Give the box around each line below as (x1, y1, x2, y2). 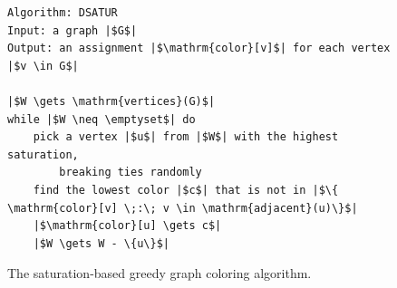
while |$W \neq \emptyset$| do (7, 112, 196, 126)
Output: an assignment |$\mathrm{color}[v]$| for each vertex (7, 42, 391, 55)
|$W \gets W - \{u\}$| (33, 236, 169, 250)
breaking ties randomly (59, 166, 202, 179)
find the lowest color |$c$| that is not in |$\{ (33, 183, 339, 197)
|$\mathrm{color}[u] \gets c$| (33, 219, 222, 233)
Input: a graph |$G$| (7, 24, 138, 37)
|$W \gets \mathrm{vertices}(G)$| (7, 94, 216, 108)
